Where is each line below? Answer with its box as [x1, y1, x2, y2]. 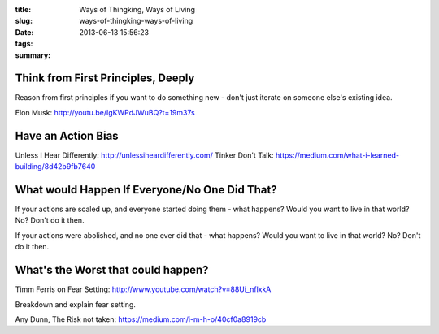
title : [15, 5, 32, 14]
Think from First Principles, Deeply [15, 72, 195, 85]
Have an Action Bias [15, 128, 119, 142]
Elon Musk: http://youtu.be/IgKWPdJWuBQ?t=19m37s [15, 107, 195, 117]
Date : [15, 27, 34, 37]
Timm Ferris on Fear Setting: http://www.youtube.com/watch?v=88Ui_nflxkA [15, 284, 272, 294]
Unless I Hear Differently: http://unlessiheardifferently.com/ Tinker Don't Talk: [15, 150, 274, 160]
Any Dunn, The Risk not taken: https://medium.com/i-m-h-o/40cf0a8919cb [15, 314, 267, 324]
